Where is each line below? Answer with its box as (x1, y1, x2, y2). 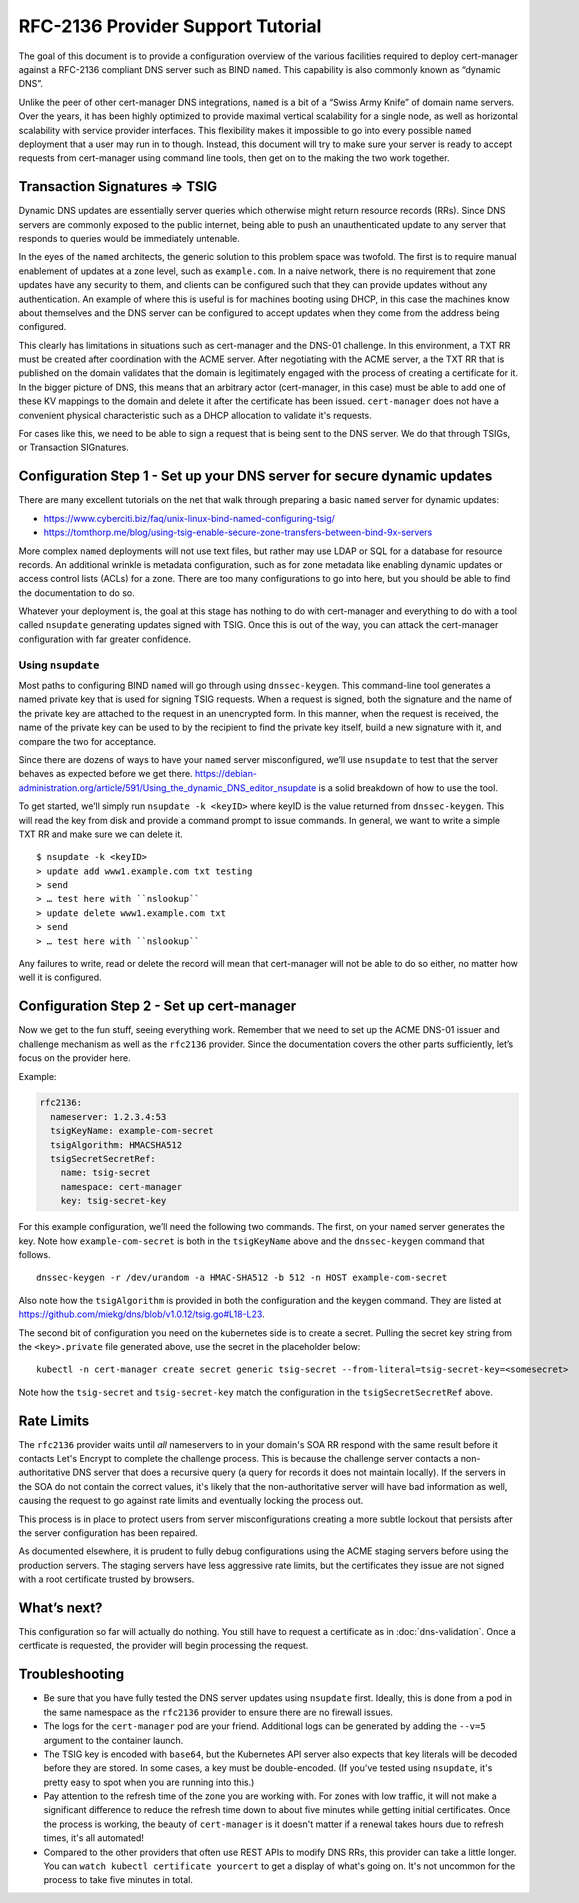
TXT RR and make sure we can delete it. (18, 828, 184, 840)
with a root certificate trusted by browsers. (18, 1573, 195, 1585)
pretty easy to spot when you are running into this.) (43, 1776, 255, 1788)
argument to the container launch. (43, 1734, 184, 1746)
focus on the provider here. (18, 1052, 131, 1064)
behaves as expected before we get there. (18, 768, 194, 780)
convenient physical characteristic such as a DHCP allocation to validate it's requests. (18, 409, 372, 421)
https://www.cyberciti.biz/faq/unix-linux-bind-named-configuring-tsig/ (43, 512, 335, 524)
